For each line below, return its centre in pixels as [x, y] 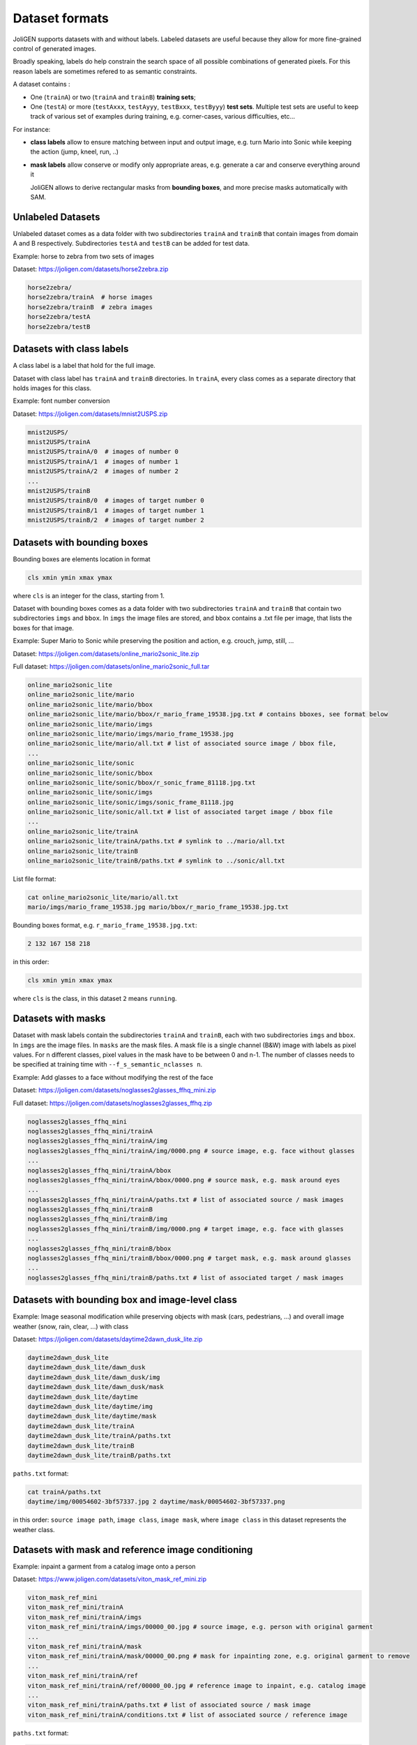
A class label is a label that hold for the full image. [84, 366]
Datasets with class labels [71, 349]
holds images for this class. [52, 388]
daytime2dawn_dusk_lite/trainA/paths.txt [99, 1436]
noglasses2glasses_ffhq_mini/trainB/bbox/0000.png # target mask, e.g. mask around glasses [189, 1258]
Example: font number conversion [61, 401]
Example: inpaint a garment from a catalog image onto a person [104, 1566]
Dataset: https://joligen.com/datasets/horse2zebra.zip [91, 269]
